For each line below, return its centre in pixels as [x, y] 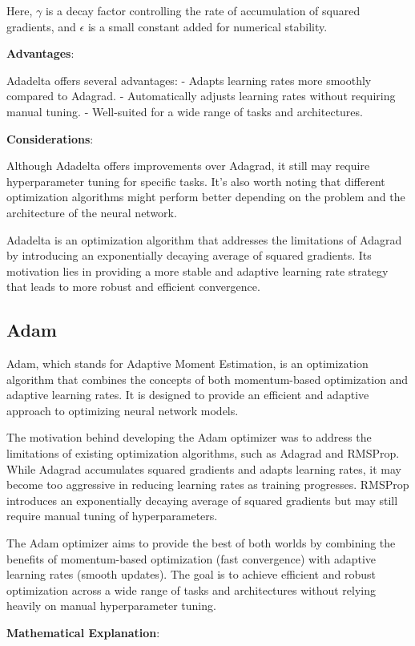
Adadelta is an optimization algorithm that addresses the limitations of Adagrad [204, 239]
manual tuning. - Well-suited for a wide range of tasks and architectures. [185, 111]
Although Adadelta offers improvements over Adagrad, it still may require [188, 166]
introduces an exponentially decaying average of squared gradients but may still [202, 500]
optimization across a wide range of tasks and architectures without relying [191, 589]
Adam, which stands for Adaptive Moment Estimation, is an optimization [187, 363]
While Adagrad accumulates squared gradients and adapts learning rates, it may [204, 468]
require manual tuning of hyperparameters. [112, 516]
